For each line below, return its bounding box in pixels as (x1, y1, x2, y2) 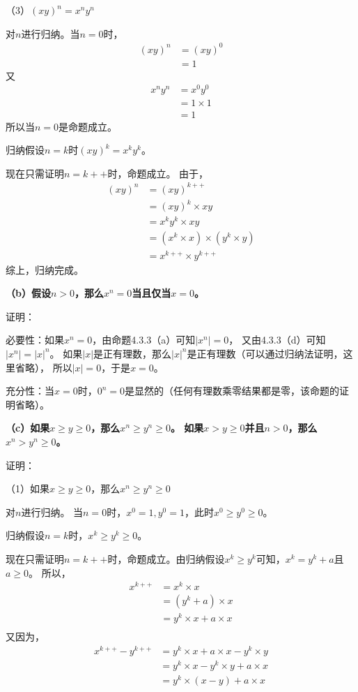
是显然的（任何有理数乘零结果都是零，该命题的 (125, 383, 339, 398)
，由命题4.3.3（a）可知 (92, 332, 196, 347)
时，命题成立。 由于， (107, 165, 209, 180)
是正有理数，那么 (93, 346, 172, 360)
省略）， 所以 (15, 360, 72, 374)
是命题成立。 (59, 119, 118, 133)
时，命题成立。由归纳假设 (107, 551, 225, 566)
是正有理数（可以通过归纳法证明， (187, 346, 343, 360)
